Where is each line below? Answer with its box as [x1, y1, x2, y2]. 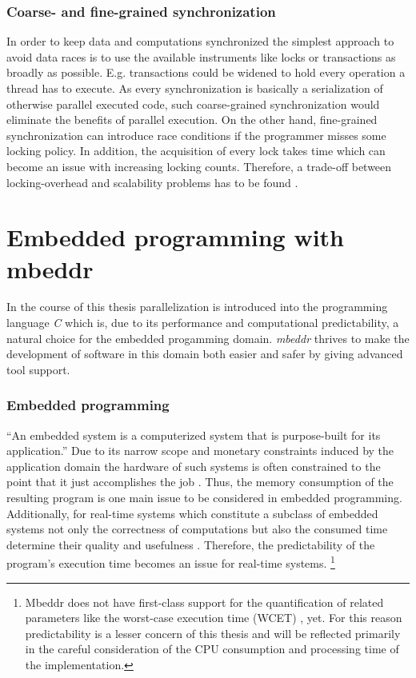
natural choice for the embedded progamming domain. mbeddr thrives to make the [6, 329, 410, 346]
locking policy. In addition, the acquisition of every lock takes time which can [6, 142, 386, 159]
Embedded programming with [6, 221, 344, 253]
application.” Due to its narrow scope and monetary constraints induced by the [6, 442, 394, 459]
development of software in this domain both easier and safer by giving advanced [6, 345, 403, 362]
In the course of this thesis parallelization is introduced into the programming [6, 298, 388, 315]
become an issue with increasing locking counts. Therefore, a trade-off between [6, 158, 392, 174]
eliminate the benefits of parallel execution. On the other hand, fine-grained [6, 111, 378, 128]
